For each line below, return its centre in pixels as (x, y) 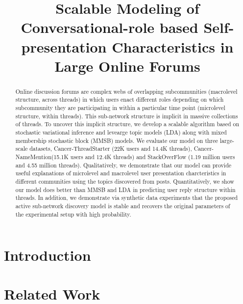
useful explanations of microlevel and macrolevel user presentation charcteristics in (121, 173)
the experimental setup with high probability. (73, 214)
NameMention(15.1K (42, 156)
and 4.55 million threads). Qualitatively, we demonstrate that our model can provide (123, 165)
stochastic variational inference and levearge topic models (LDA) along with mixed (121, 132)
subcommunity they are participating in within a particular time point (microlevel (120, 108)
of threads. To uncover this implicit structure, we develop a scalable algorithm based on (127, 124)
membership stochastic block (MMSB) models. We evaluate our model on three (117, 140)
